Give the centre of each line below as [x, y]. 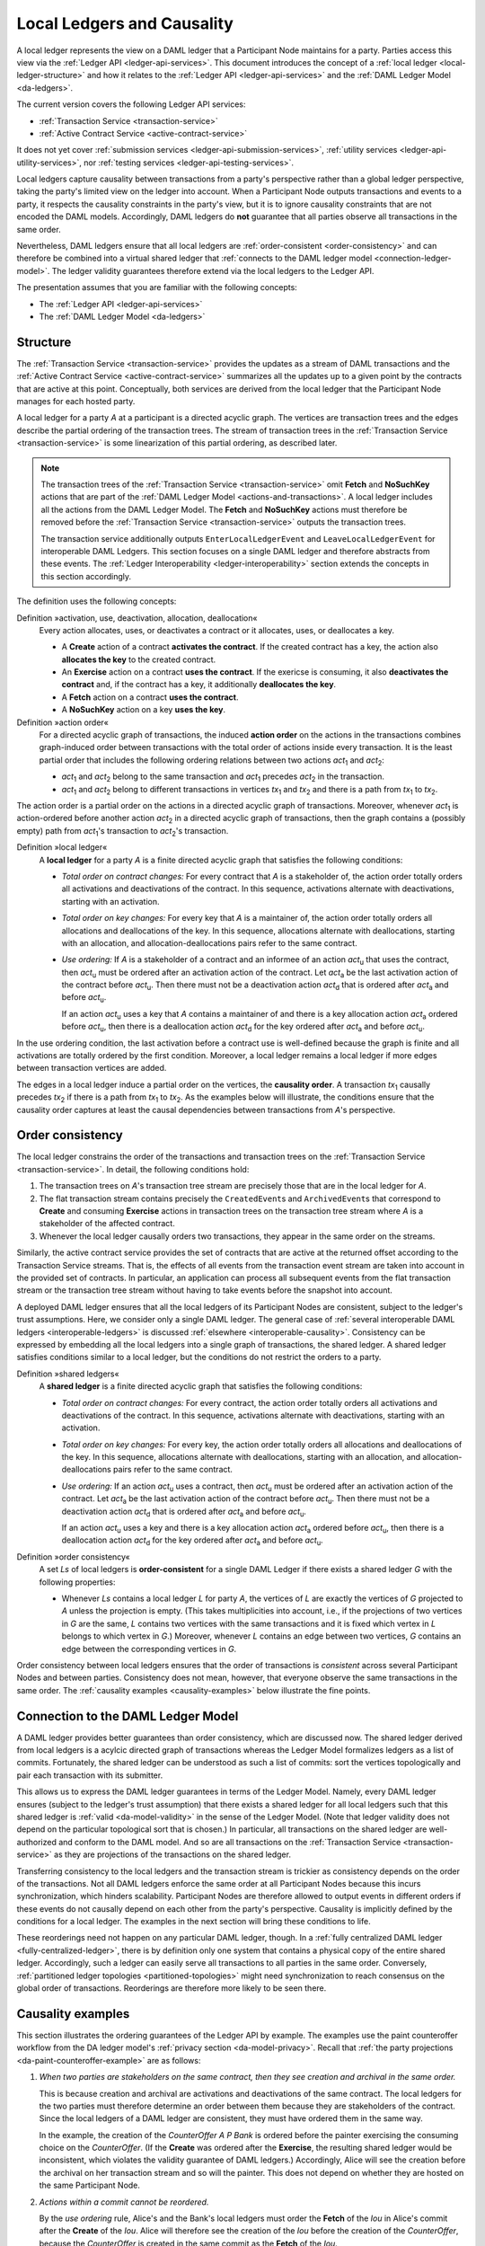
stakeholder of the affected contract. [107, 1224]
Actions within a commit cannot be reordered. [124, 2202]
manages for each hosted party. [76, 402]
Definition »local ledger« [62, 847]
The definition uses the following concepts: [97, 601]
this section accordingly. [86, 576]
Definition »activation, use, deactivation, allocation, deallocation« [137, 618]
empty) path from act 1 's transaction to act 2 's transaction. [123, 831]
